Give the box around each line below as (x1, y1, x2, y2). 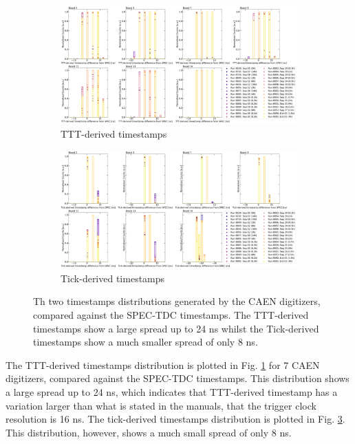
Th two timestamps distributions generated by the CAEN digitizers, (33, 294, 321, 308)
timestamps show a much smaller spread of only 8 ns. (33, 335, 258, 349)
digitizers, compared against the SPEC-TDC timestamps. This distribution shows (6, 371, 349, 385)
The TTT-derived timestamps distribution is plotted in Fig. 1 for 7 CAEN (6, 357, 320, 372)
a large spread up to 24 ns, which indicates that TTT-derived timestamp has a (6, 384, 338, 399)
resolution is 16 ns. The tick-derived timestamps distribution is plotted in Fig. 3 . (6, 412, 345, 426)
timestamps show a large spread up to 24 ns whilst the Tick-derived (33, 321, 319, 335)
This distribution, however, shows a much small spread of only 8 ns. (6, 425, 292, 439)
